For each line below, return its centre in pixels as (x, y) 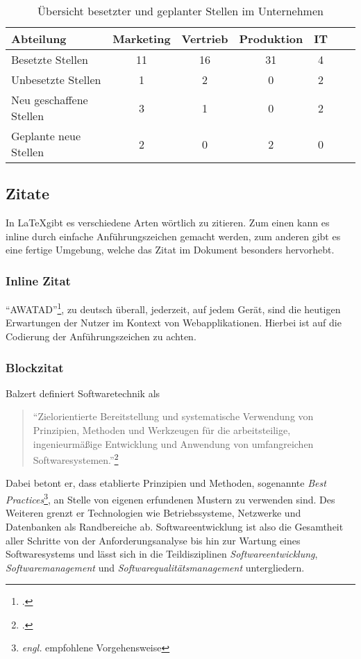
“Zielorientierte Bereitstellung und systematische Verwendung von (173, 416)
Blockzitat (35, 367)
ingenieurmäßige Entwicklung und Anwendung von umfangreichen (173, 443)
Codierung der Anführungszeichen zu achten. (101, 336)
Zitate (28, 193)
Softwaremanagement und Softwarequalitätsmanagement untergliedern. (155, 567)
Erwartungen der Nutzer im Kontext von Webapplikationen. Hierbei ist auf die (174, 323)
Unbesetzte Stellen (56, 80)
